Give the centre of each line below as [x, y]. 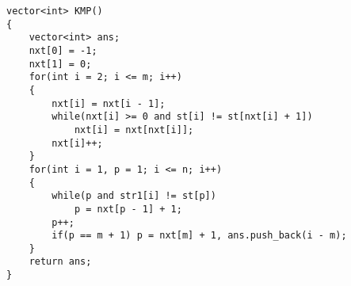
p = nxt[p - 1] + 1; [128, 209]
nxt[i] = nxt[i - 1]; [109, 103]
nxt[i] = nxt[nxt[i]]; [134, 130]
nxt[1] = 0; [60, 64]
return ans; [60, 262]
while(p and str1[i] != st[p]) [134, 196]
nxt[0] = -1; [63, 50]
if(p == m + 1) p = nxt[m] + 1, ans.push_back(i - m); [199, 236]
